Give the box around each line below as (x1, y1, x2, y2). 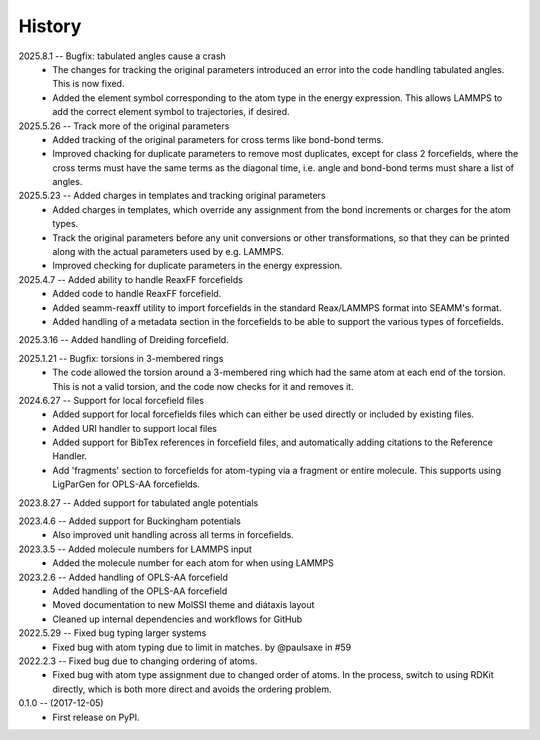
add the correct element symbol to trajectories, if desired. (52, 106, 290, 118)
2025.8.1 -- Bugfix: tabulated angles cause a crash (18, 50, 227, 62)
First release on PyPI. (52, 711, 140, 723)
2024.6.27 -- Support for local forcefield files (18, 394, 205, 406)
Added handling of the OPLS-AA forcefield (52, 585, 228, 597)
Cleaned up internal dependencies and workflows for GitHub (52, 613, 303, 625)
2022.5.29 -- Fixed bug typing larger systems (18, 627, 207, 639)
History (18, 15, 82, 37)
